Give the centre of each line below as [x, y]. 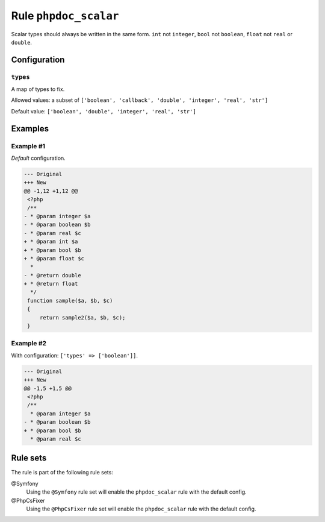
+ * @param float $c [54, 258]
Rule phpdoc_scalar [65, 16]
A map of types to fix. [38, 89]
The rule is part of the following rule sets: [62, 473]
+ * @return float [51, 284]
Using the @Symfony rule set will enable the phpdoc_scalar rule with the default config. [136, 492]
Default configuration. [38, 158]
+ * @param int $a [51, 242]
